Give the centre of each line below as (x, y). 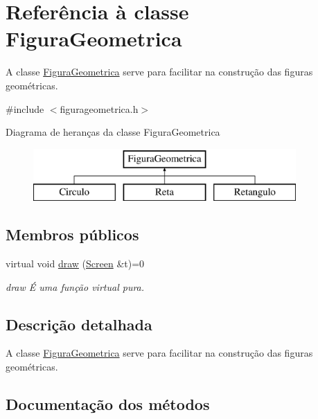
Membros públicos (72, 234)
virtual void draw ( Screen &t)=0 (75, 264)
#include (25, 108)
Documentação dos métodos (108, 404)
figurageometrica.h (99, 108)
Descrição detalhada (79, 324)
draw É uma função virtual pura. (75, 286)
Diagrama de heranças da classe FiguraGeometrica (113, 132)
